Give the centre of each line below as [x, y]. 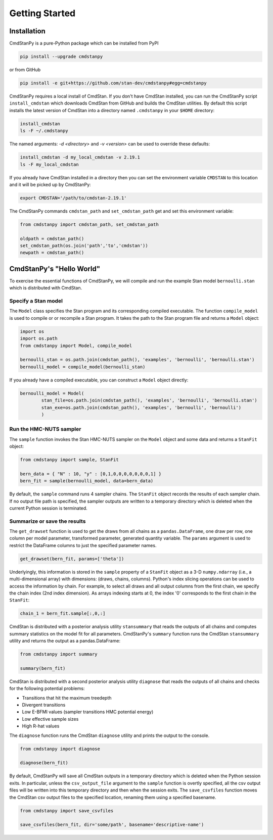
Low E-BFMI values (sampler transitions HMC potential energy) [88, 712]
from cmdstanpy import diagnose [60, 749]
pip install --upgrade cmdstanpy [61, 57]
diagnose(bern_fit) [44, 763]
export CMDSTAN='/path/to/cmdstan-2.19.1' [73, 198]
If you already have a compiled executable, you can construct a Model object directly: [99, 380]
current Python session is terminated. [49, 508]
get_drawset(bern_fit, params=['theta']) [72, 559]
